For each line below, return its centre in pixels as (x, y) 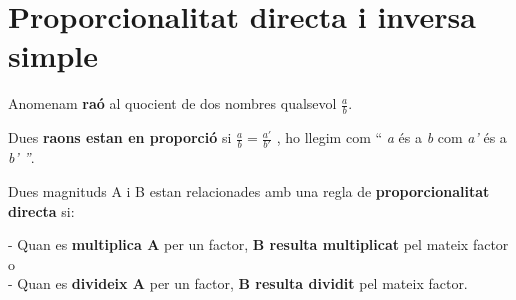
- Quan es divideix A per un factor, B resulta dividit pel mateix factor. (238, 283)
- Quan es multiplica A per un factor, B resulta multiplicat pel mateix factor (258, 244)
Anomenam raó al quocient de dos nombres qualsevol (172, 103)
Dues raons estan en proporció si (120, 137)
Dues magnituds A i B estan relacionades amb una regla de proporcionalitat (249, 191)
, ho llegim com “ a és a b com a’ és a (391, 137)
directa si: (41, 210)
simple (53, 55)
